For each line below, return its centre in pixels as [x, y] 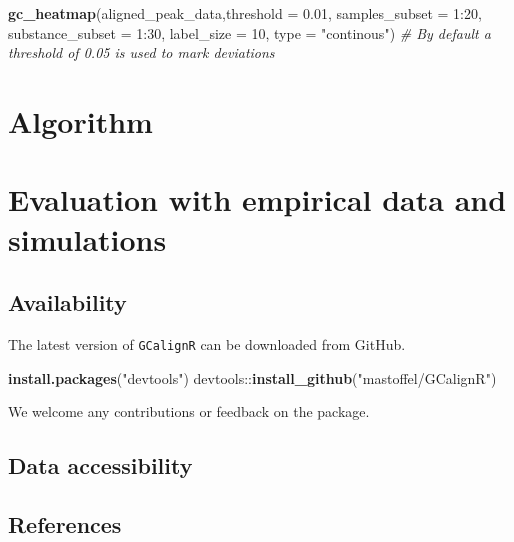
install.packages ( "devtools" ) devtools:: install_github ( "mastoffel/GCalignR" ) [252, 377]
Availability [67, 302]
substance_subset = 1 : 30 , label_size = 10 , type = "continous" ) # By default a [249, 32]
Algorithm [80, 120]
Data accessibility [100, 465]
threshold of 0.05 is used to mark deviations [141, 52]
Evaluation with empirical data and [257, 199]
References [65, 523]
